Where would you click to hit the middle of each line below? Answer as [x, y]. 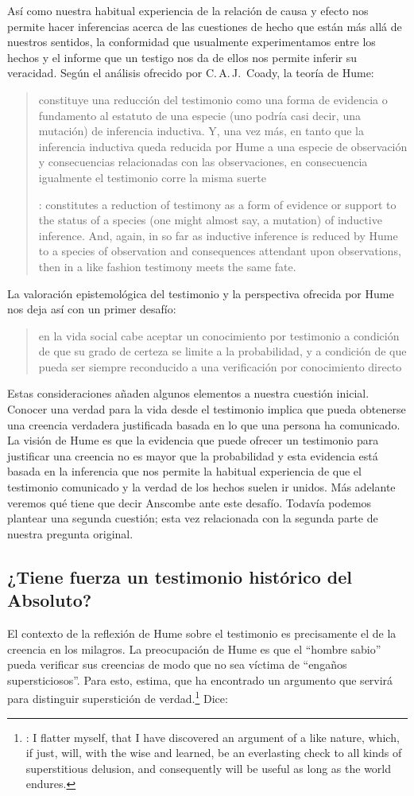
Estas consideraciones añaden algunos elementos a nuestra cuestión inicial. [188, 393]
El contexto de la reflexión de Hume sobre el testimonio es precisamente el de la [202, 633]
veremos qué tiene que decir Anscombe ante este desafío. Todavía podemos [190, 502]
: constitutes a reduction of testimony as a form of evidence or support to [217, 204]
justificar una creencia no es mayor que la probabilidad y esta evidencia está [193, 455]
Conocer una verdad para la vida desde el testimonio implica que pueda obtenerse [207, 409]
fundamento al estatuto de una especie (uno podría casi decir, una [199, 115]
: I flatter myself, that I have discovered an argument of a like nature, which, [213, 737]
